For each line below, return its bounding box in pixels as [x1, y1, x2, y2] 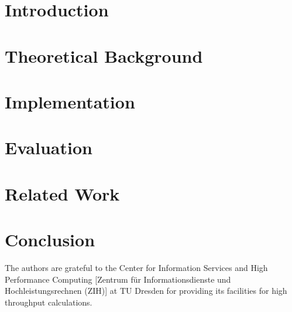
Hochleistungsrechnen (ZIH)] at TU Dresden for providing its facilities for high [5, 284, 287, 297]
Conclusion [5, 228, 95, 252]
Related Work [5, 181, 120, 205]
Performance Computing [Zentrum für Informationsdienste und [5, 273, 231, 285]
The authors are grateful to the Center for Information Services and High [5, 262, 268, 273]
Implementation [5, 89, 135, 113]
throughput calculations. [5, 296, 92, 308]
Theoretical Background [5, 43, 203, 67]
